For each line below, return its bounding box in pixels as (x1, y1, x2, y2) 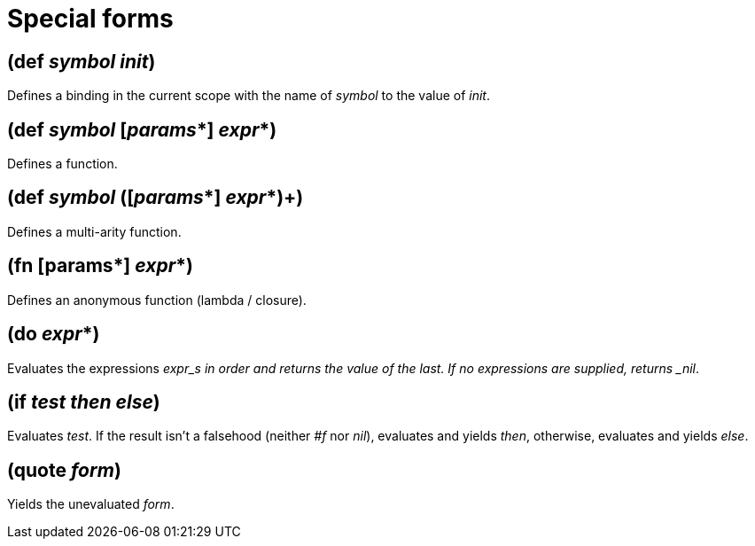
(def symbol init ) (7, 50, 156, 73)
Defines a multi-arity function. (7, 223, 182, 239)
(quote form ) (7, 458, 121, 481)
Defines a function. (7, 156, 118, 172)
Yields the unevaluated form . (7, 496, 175, 512)
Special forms (7, 4, 174, 34)
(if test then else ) (7, 390, 160, 413)
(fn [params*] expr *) (7, 254, 193, 277)
